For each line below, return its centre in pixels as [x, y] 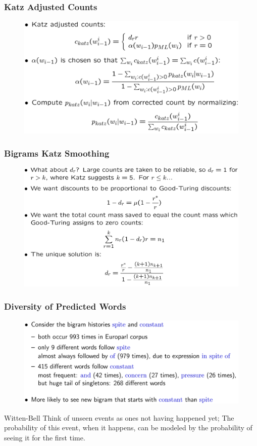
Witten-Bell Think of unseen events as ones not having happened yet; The [119, 417]
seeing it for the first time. [45, 437]
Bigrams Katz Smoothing [57, 153]
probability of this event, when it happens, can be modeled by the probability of [128, 428]
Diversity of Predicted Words [65, 306]
